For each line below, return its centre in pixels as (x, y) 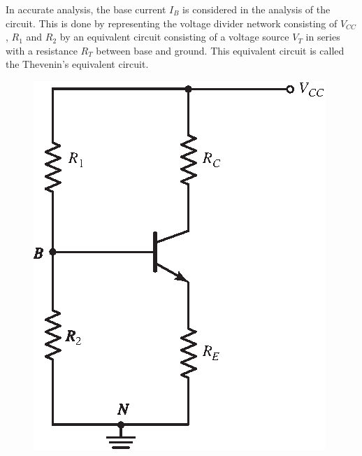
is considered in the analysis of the (256, 9)
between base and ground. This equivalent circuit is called (220, 50)
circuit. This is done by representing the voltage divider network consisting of (172, 23)
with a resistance (42, 50)
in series (323, 37)
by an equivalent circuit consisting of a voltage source (174, 37)
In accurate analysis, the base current (86, 9)
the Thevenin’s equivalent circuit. (77, 64)
